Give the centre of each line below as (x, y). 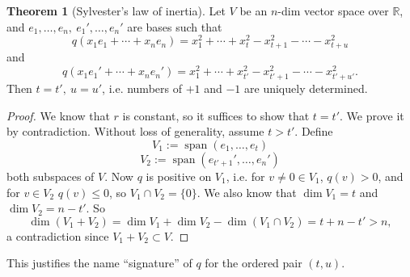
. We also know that (247, 192)
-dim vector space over (333, 10)
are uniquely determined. (306, 88)
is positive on (179, 176)
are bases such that (175, 26)
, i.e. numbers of (142, 88)
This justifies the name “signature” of (99, 263)
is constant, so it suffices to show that (216, 115)
